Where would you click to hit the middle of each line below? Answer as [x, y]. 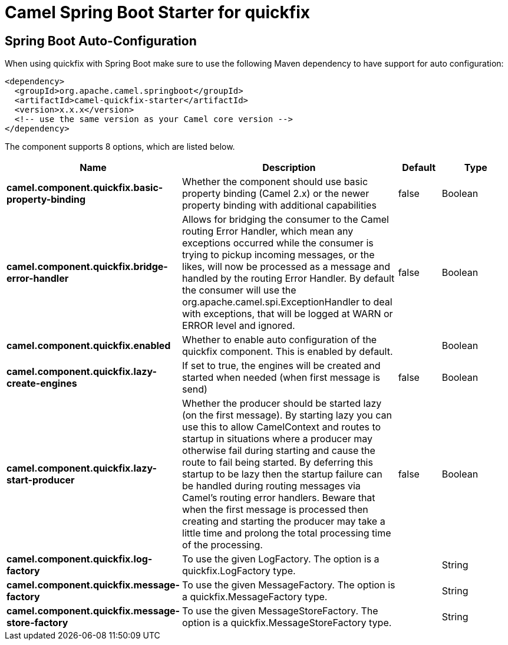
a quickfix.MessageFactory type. [255, 597]
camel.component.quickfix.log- [80, 559]
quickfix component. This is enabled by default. [288, 352]
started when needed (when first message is [281, 378]
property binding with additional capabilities [279, 205]
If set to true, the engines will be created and [281, 366]
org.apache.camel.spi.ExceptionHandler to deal [287, 302]
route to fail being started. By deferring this [278, 463]
